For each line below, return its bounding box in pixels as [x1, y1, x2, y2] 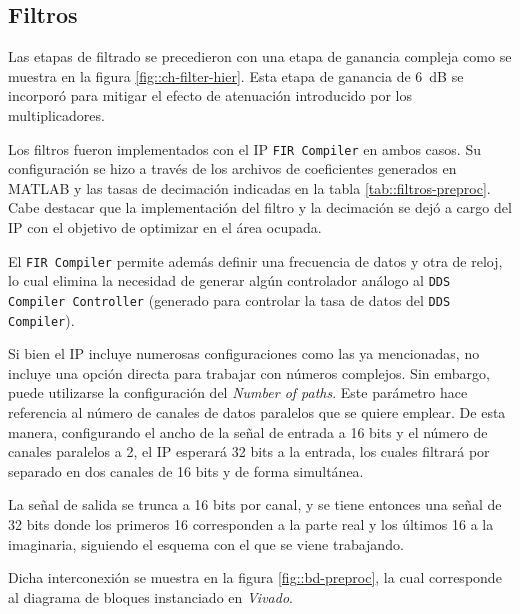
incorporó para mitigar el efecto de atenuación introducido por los [8, 85, 413, 106]
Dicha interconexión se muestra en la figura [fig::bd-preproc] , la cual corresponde [8, 567, 502, 588]
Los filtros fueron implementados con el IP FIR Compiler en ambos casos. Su [8, 138, 481, 159]
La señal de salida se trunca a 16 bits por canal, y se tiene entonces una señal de [8, 494, 502, 515]
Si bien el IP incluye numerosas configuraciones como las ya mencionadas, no [8, 343, 480, 364]
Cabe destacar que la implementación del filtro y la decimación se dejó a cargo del [8, 197, 512, 218]
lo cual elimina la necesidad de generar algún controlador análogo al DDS [8, 270, 451, 291]
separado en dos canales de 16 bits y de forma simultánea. [8, 460, 364, 481]
